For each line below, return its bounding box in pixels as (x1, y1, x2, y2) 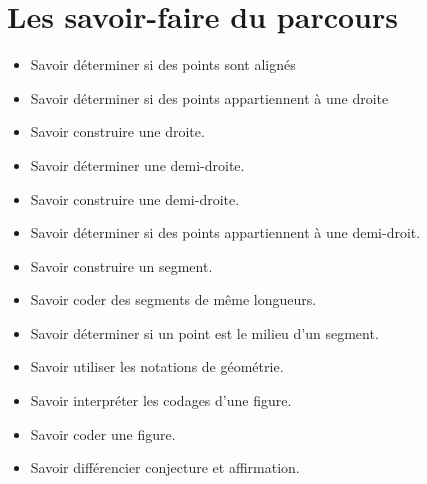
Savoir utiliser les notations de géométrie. (30, 356, 284, 377)
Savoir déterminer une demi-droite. (30, 154, 245, 175)
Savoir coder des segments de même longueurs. (30, 289, 317, 310)
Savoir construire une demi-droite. (30, 188, 240, 209)
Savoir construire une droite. (30, 121, 205, 142)
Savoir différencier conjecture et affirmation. (30, 457, 300, 478)
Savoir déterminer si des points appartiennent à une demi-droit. (30, 222, 421, 243)
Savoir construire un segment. (30, 255, 213, 276)
